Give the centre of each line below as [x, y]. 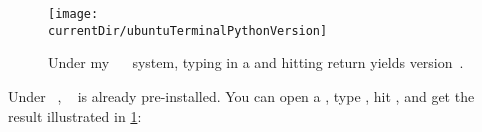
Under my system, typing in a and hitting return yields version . [256, 62]
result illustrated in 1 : [75, 115]
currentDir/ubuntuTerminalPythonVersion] [188, 30]
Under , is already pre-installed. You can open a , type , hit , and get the [241, 95]
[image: [73, 14]
